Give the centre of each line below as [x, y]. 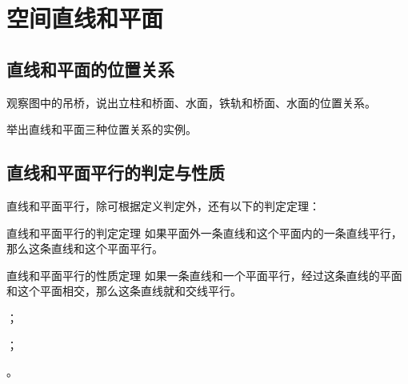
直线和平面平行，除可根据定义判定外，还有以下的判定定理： [163, 205]
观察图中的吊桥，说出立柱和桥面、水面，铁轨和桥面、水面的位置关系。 [191, 102]
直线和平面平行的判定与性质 [116, 172]
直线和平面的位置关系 [90, 68]
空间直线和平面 [85, 18]
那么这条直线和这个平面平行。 [85, 248]
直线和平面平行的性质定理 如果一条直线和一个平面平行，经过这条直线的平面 [204, 275]
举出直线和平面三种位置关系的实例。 [102, 129]
